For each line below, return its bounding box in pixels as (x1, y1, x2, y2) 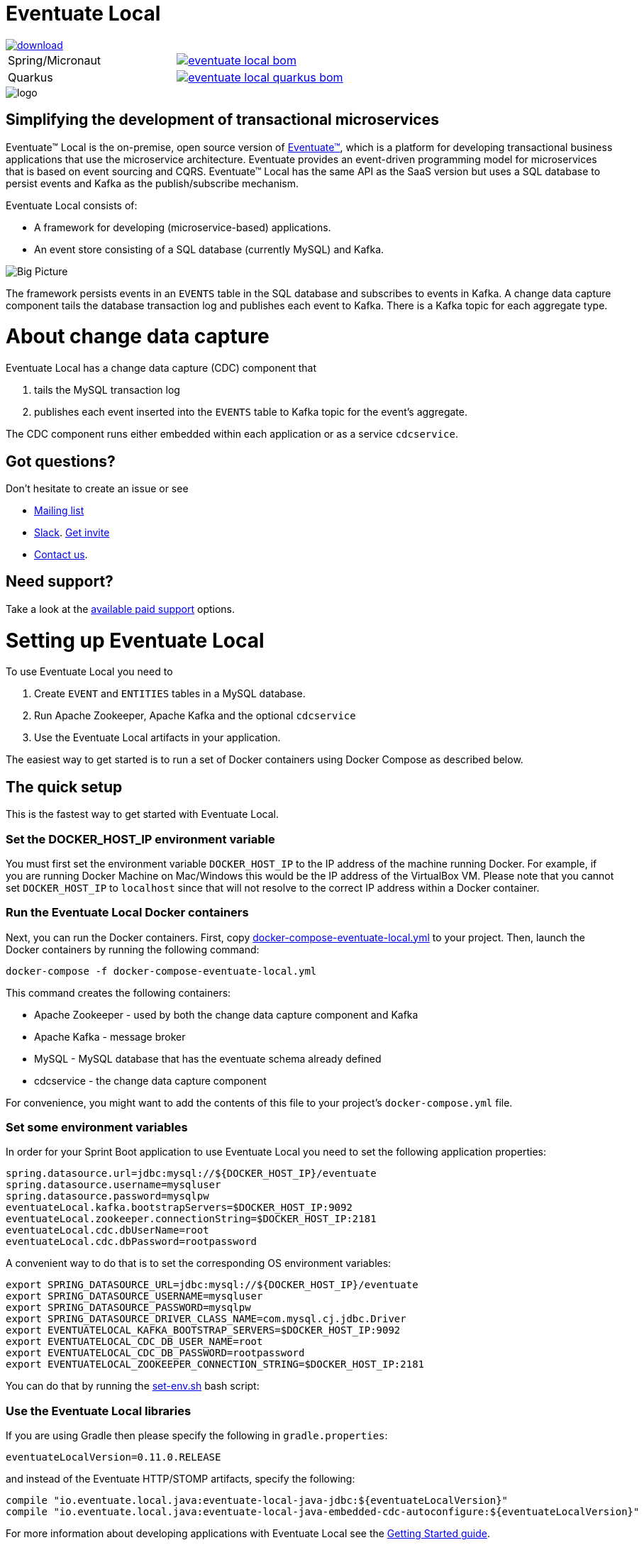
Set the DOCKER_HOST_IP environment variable (6, 831, 275, 846)
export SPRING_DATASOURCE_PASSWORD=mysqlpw (6, 1302, 251, 1314)
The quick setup (6, 777, 123, 796)
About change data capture (6, 324, 270, 349)
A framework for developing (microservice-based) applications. (34, 221, 331, 233)
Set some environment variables (6, 1120, 188, 1134)
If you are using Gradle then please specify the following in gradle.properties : (6, 1429, 388, 1442)
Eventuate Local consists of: (6, 199, 138, 211)
